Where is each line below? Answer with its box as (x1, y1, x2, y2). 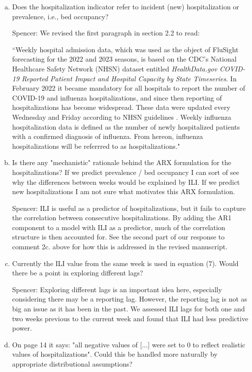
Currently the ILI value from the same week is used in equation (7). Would (12, 258, 239, 268)
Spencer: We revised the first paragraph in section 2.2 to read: (12, 28, 200, 38)
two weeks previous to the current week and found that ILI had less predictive (12, 313, 249, 323)
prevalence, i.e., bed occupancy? (12, 11, 109, 21)
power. (12, 323, 32, 333)
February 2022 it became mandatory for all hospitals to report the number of (12, 83, 245, 93)
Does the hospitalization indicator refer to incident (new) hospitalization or (12, 1, 239, 11)
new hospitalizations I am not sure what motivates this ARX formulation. (12, 186, 235, 197)
